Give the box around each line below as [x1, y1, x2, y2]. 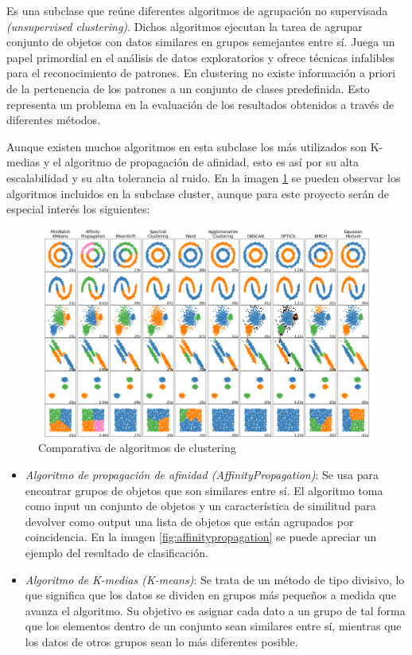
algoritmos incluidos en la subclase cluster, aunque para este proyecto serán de [6, 185, 389, 201]
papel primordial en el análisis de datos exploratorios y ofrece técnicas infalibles [6, 49, 395, 65]
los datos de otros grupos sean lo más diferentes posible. [25, 633, 298, 649]
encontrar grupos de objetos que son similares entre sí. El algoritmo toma [25, 482, 383, 498]
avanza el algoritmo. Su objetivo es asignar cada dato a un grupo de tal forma [25, 602, 406, 618]
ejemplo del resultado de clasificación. [25, 544, 208, 560]
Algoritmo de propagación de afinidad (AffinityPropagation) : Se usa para [25, 466, 379, 482]
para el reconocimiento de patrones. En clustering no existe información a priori [6, 64, 396, 81]
